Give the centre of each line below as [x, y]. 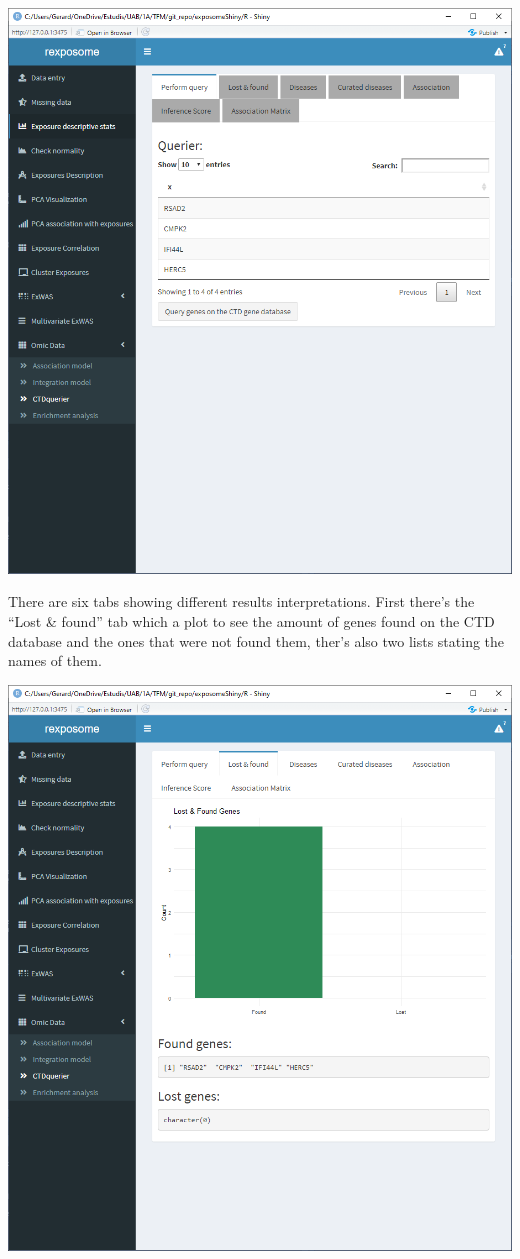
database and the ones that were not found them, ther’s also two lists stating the [256, 640]
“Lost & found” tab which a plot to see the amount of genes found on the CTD [251, 621]
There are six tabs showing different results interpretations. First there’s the [241, 601]
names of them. [55, 660]
